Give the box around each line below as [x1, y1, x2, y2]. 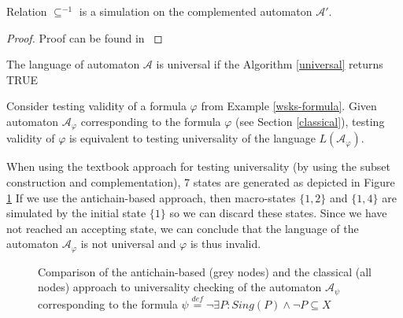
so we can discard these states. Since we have [169, 205, 387, 221]
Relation [6, 3, 47, 19]
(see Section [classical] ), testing [235, 113, 385, 129]
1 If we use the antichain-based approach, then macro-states [6, 189, 296, 205]
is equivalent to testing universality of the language [68, 130, 316, 146]
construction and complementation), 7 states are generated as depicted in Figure [6, 174, 395, 190]
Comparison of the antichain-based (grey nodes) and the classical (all [38, 263, 372, 279]
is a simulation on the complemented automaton [79, 3, 312, 19]
